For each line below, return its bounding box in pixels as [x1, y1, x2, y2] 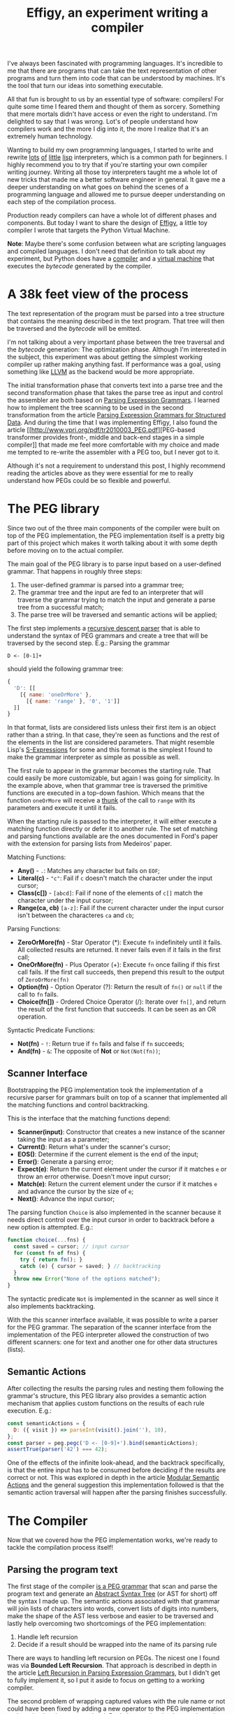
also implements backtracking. [7, 1302, 96, 1311]
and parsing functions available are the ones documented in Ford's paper [7, 832, 219, 840]
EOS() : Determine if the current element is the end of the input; [17, 1150, 199, 1158]
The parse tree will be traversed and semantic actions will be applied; [17, 610, 218, 619]
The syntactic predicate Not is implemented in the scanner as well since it [7, 1295, 219, 1303]
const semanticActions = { [7, 1420, 86, 1427]
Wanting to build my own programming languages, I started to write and [7, 145, 214, 154]
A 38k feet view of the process [7, 287, 189, 302]
